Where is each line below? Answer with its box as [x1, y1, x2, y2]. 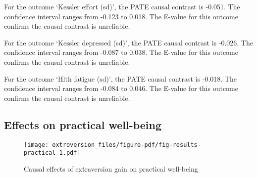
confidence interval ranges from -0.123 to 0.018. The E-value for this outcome [4, 11, 238, 21]
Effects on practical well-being [4, 117, 162, 132]
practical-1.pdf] [24, 149, 81, 157]
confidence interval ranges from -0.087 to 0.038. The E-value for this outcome [4, 47, 238, 57]
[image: [24, 141, 49, 148]
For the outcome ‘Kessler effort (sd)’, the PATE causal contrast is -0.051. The [4, 1, 240, 11]
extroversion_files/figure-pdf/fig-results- [52, 141, 201, 148]
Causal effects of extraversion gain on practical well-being [24, 163, 198, 174]
